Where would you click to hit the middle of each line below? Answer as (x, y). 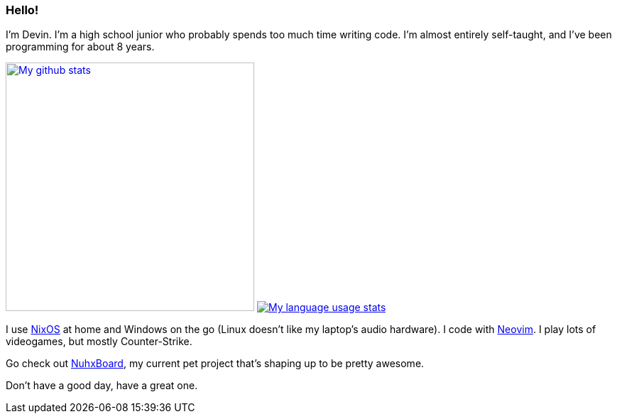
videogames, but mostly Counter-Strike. (99, 342)
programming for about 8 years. (80, 47)
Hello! (22, 10)
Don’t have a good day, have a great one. (102, 386)
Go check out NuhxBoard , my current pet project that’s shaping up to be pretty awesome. (215, 364)
